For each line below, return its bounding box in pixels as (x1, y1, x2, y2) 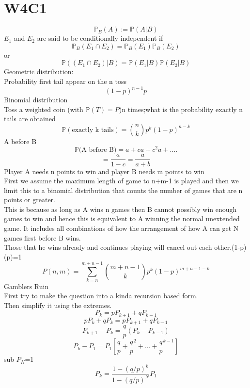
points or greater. (4, 194, 55, 205)
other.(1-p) (214, 242, 247, 252)
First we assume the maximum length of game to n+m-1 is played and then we (4, 176, 239, 186)
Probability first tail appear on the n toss (4, 76, 126, 86)
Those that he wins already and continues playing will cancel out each (4, 242, 212, 252)
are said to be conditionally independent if (37, 33, 163, 43)
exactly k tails (72, 126, 114, 133)
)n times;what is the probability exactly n (119, 104, 243, 114)
